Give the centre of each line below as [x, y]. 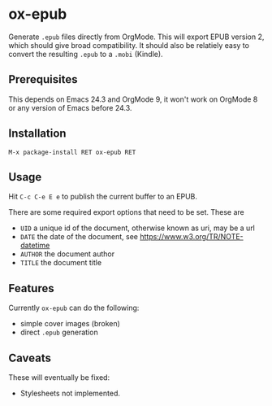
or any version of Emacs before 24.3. [70, 107]
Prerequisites [43, 79]
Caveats [30, 358]
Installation [37, 134]
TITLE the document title [61, 263]
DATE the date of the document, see [79, 237]
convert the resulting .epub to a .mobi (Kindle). [86, 54]
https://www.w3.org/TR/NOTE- [191, 237]
